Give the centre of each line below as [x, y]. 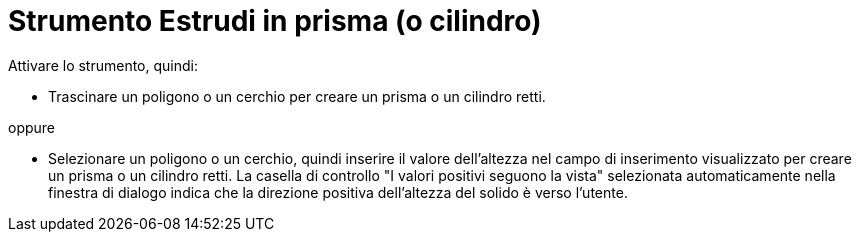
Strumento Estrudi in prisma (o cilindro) [275, 21]
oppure [32, 127]
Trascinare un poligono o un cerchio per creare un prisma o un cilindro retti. [297, 96]
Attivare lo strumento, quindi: [103, 65]
